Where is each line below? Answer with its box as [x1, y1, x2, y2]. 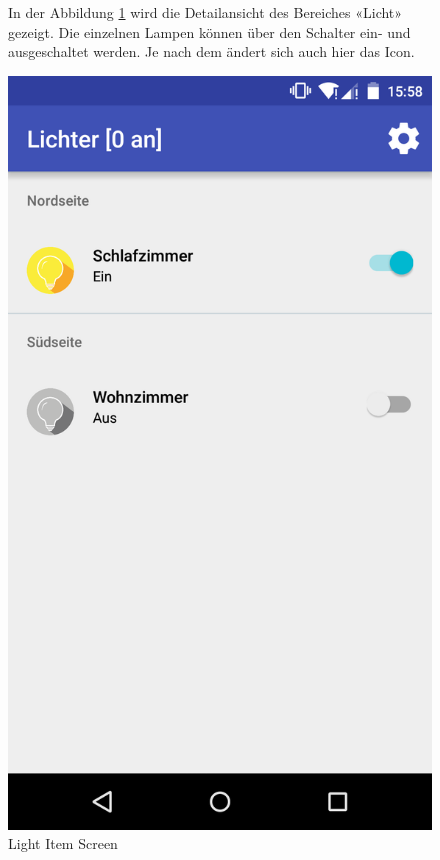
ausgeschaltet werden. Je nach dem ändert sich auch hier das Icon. [8, 41, 415, 62]
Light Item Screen [8, 833, 118, 854]
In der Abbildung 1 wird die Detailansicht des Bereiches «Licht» [8, 2, 403, 22]
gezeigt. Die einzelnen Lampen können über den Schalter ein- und [8, 21, 411, 42]
